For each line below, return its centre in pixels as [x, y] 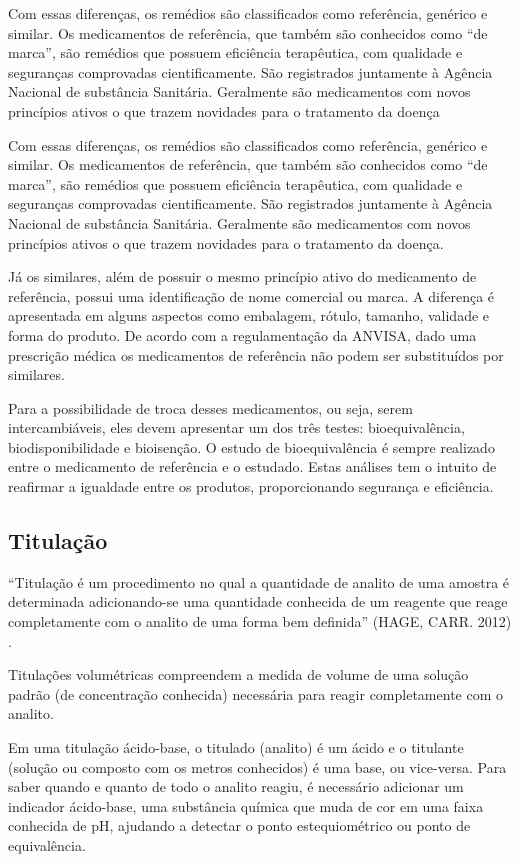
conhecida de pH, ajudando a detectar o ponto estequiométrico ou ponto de [239, 825]
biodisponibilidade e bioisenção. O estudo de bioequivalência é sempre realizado [251, 446]
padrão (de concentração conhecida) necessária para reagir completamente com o [255, 693]
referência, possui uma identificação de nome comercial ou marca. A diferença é [251, 295]
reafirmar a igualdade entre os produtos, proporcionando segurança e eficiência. [251, 486]
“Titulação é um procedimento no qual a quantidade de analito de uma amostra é [259, 581]
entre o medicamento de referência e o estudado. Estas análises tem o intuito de [252, 466]
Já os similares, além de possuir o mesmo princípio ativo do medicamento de [242, 276]
